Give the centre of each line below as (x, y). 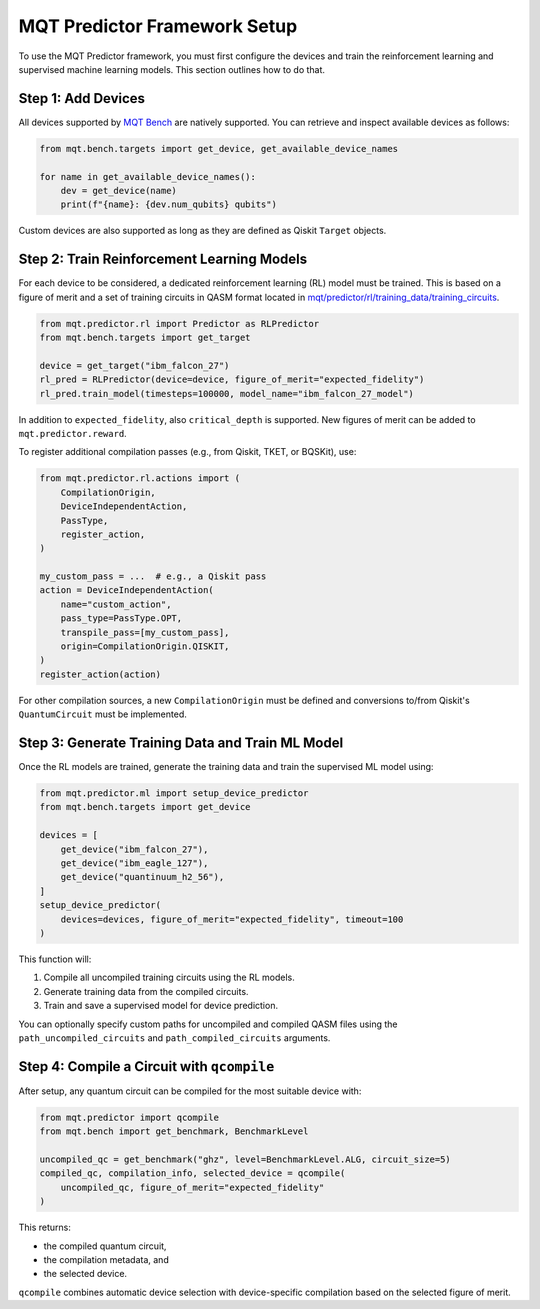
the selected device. (85, 1274)
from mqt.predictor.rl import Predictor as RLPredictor (179, 323)
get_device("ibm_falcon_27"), (134, 849)
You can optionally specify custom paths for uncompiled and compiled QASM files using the (208, 1024)
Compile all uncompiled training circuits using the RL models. (169, 977)
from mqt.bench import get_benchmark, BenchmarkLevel (174, 1131)
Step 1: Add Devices (81, 98)
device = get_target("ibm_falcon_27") (134, 365)
